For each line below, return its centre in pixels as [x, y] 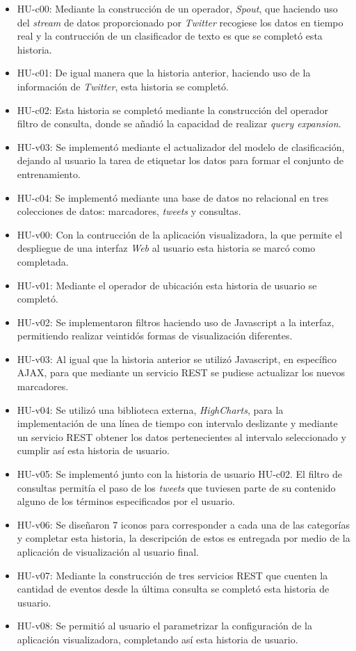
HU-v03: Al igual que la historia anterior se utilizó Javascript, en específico [177, 359]
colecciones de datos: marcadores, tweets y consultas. [129, 211]
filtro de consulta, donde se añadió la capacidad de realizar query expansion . [179, 123]
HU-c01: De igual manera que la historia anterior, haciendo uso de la [164, 73]
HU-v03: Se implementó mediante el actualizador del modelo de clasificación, [181, 146]
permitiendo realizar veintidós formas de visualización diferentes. [155, 336]
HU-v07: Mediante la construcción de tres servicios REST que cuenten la [172, 575]
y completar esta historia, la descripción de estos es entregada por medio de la [184, 538]
